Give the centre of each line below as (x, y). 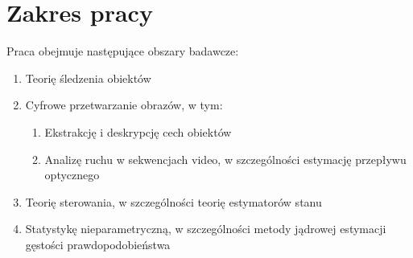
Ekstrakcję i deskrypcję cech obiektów (138, 131)
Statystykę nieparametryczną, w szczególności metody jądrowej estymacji (206, 229)
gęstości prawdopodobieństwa (98, 244)
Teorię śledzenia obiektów (88, 78)
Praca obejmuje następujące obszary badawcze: (123, 51)
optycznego (72, 175)
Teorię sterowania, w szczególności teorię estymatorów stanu (173, 201)
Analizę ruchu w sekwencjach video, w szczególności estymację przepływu (225, 159)
